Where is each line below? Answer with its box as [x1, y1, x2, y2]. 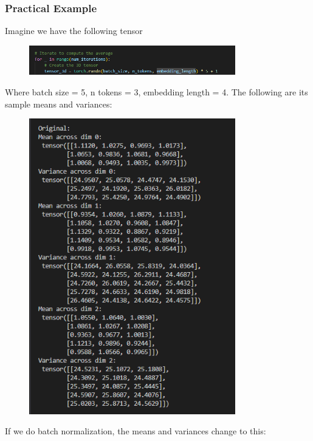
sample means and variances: [5, 97, 112, 110]
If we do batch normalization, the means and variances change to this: [5, 425, 266, 437]
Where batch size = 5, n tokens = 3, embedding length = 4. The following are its [5, 86, 308, 98]
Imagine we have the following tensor [5, 24, 143, 37]
